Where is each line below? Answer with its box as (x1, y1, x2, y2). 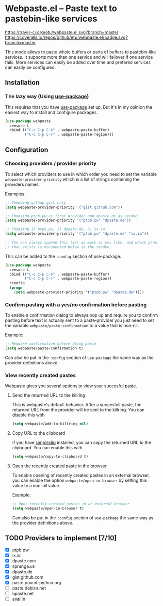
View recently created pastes (5, 372, 76, 378)
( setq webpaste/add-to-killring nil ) (12, 422, 89, 426)
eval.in (12, 596, 26, 602)
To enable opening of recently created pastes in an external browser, (12, 473, 150, 478)
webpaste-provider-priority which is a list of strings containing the (5, 176, 140, 182)
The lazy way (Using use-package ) (5, 93, 89, 100)
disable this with (12, 412, 45, 418)
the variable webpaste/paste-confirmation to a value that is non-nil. (5, 323, 139, 328)
